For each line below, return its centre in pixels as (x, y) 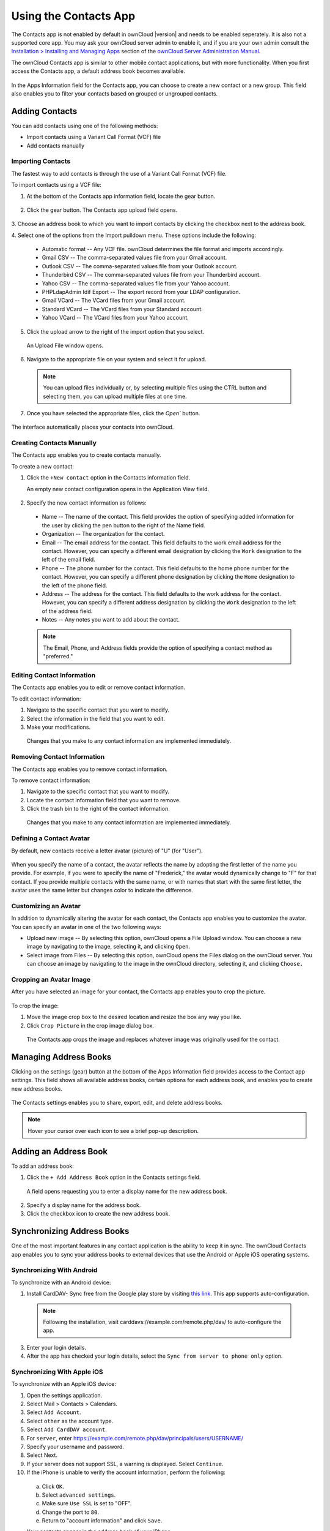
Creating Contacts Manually (54, 443)
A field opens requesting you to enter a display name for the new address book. (127, 1191)
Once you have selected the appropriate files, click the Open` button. (113, 413)
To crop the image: (35, 1006)
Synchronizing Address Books (70, 1231)
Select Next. (42, 1455)
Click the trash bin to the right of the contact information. (98, 809)
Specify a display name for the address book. (84, 1205)
